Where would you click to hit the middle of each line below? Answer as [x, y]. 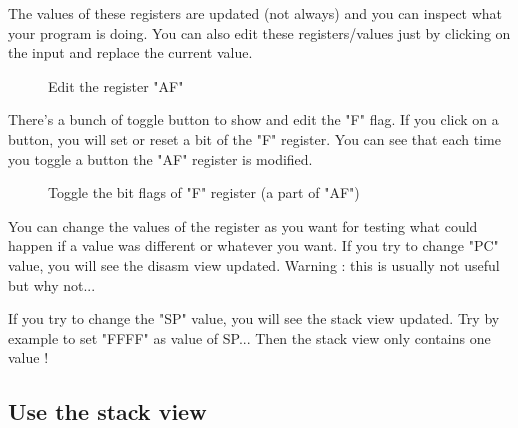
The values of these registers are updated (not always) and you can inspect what [255, 13]
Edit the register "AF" [116, 85]
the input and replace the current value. [130, 52]
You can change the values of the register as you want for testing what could [243, 225]
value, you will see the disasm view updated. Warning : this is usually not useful [254, 264]
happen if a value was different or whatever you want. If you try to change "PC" [253, 245]
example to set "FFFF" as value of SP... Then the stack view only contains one [249, 337]
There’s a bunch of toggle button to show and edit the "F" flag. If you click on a [253, 119]
